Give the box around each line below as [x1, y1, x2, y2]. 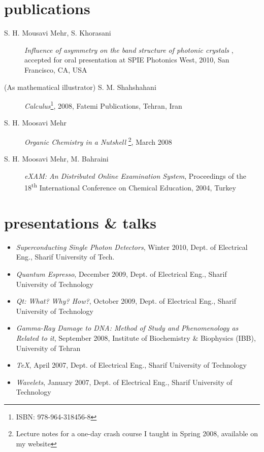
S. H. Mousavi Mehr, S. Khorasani [4, 27, 111, 38]
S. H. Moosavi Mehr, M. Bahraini [4, 153, 109, 164]
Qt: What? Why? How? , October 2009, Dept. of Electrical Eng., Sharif [16, 296, 237, 306]
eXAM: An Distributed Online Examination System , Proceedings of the [24, 170, 246, 181]
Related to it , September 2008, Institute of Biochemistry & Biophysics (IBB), [16, 332, 256, 343]
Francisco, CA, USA [24, 64, 87, 75]
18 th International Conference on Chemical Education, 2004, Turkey [24, 181, 236, 193]
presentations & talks [4, 212, 156, 233]
